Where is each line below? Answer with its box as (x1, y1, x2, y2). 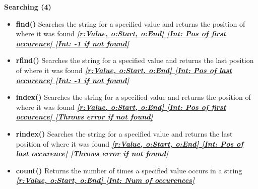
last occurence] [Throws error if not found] (16, 148, 168, 159)
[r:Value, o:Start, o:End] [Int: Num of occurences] (16, 175, 195, 185)
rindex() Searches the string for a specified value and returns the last (16, 128, 233, 139)
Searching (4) (4, 2, 51, 12)
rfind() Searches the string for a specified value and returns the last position (16, 55, 254, 66)
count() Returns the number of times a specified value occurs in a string (16, 165, 242, 175)
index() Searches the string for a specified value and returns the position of (16, 92, 251, 102)
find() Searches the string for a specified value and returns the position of (16, 18, 245, 29)
